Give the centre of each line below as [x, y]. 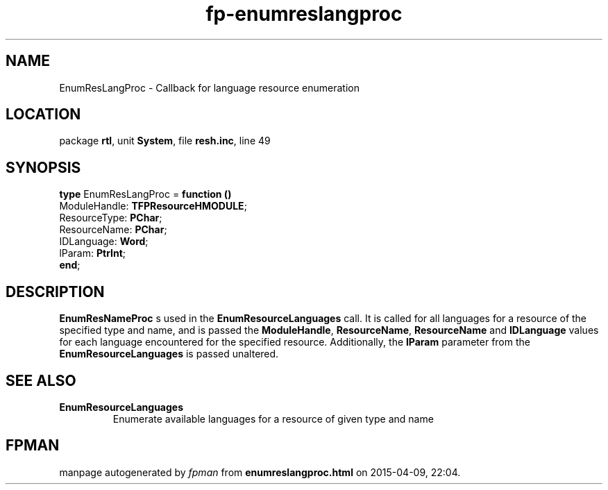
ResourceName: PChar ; [113, 230]
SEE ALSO [41, 380]
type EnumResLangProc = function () [145, 194]
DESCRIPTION [55, 292]
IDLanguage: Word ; [104, 242]
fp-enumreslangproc [304, 14]
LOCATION [43, 115]
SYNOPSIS [43, 167]
